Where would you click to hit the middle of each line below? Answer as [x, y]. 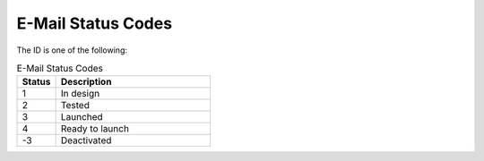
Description [86, 82]
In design [80, 94]
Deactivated [86, 140]
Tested [75, 106]
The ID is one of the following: [72, 50]
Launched [82, 117]
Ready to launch [95, 129]
